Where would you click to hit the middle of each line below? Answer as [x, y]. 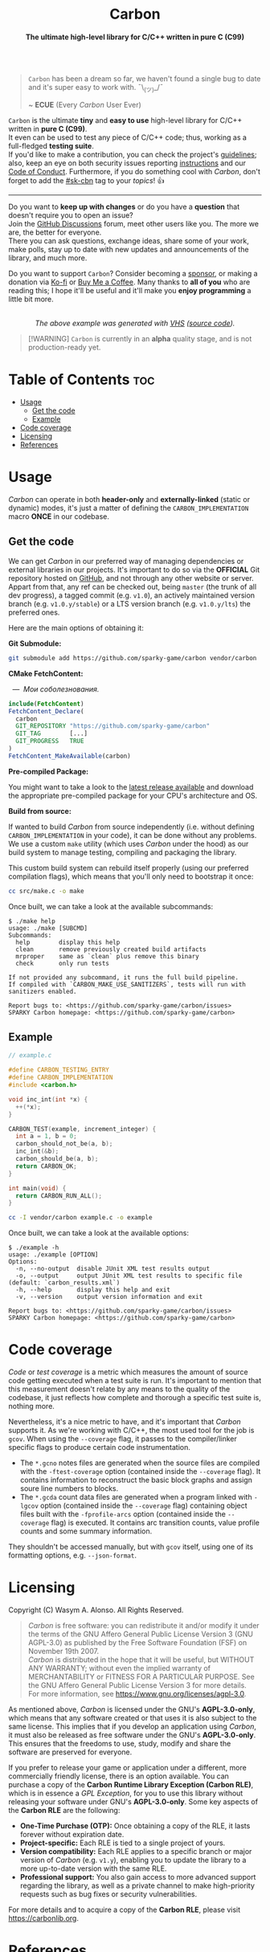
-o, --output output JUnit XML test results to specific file [129, 1276]
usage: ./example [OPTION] [53, 1255]
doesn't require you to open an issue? [71, 215]
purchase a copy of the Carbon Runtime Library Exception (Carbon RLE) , [131, 1785]
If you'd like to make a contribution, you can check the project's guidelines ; [133, 155]
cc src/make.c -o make [46, 891]
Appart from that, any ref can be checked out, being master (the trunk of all [133, 586]
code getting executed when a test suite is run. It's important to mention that [135, 1381]
